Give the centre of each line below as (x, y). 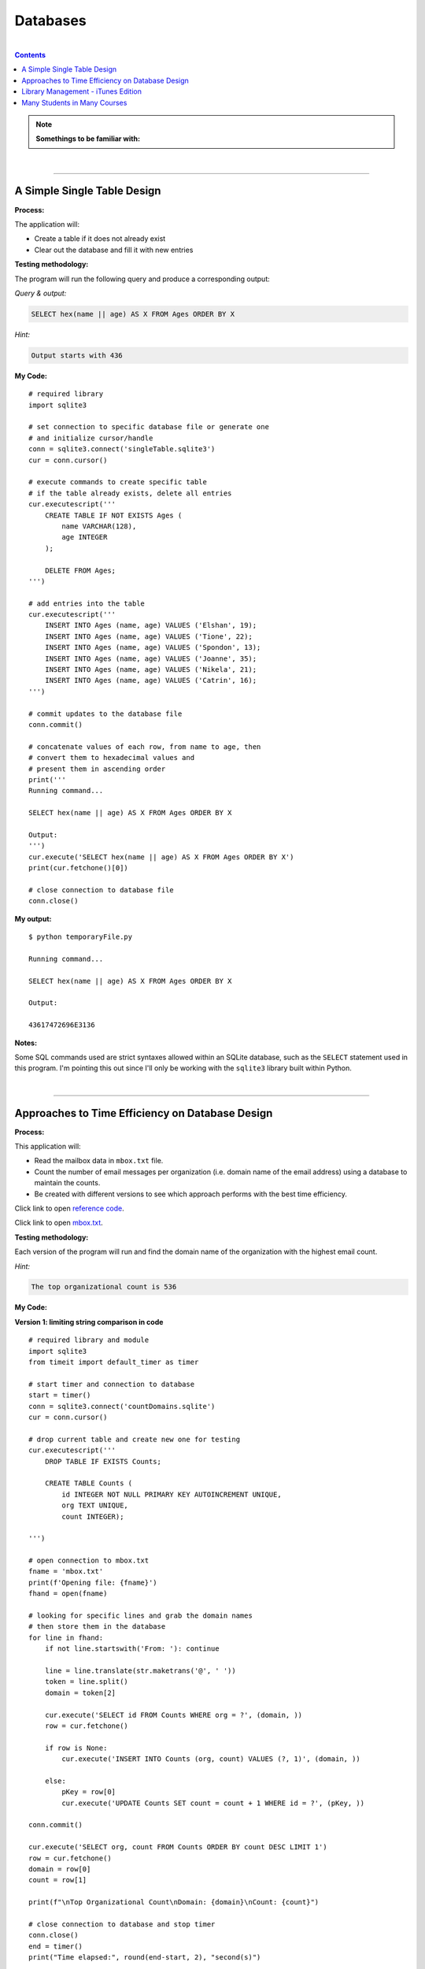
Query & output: (41, 293)
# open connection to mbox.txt (89, 1561)
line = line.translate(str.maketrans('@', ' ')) (140, 1670)
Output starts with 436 (77, 355)
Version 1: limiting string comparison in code (89, 1322)
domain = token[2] (80, 1693)
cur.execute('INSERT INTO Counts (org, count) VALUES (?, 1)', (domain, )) (211, 1759)
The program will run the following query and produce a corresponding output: (142, 279)
